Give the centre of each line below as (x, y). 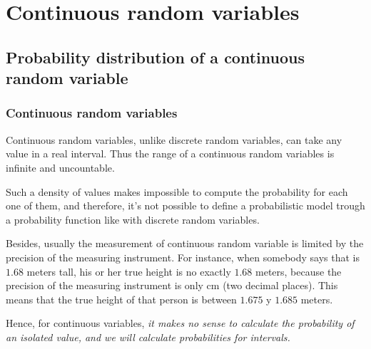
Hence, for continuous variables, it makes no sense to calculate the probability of (180, 323)
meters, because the (299, 271)
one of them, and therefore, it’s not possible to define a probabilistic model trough (185, 205)
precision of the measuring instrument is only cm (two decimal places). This (172, 285)
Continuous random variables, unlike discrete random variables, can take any (174, 139)
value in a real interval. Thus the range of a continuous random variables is (170, 153)
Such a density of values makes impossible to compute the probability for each (177, 191)
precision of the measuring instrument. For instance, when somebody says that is (183, 257)
